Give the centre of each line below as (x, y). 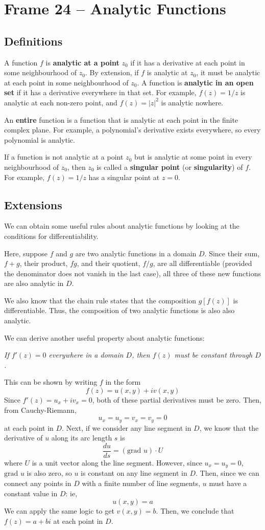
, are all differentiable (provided (202, 263)
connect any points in (38, 483)
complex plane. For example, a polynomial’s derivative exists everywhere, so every (132, 130)
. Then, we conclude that (195, 511)
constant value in (31, 493)
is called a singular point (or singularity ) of (170, 167)
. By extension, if (112, 72)
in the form (123, 382)
